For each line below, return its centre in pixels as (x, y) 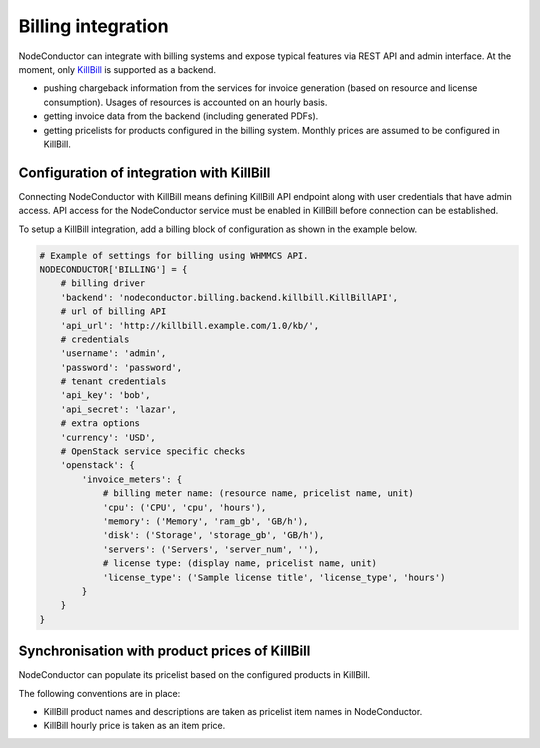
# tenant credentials (113, 381)
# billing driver (103, 283)
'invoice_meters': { (132, 479)
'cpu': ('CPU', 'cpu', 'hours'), (184, 507)
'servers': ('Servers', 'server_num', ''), (211, 549)
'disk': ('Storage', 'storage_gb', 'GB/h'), (213, 535)
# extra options (100, 423)
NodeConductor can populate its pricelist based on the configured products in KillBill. (194, 675)
